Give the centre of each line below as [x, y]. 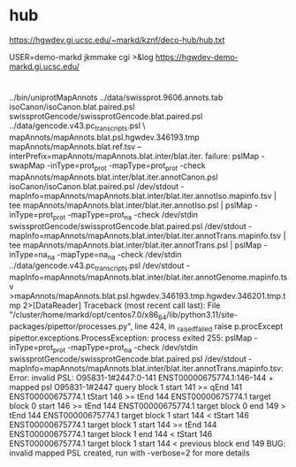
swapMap [27, 165]
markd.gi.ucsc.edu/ [44, 66]
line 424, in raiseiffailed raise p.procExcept [209, 327]
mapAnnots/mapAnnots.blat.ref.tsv [72, 146]
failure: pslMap [232, 156]
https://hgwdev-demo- [197, 57]
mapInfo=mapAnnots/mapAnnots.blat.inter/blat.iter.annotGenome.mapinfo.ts [148, 277]
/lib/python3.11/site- [202, 315]
